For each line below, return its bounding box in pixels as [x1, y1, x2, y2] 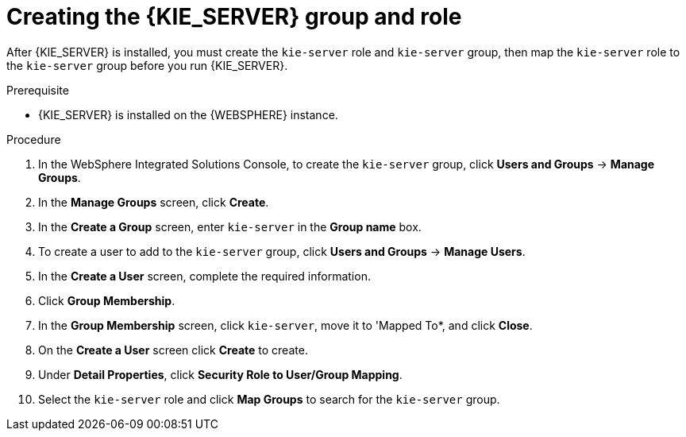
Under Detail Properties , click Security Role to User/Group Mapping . [38, 367, 403, 381]
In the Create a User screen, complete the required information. [38, 269, 371, 283]
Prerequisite [6, 83, 69, 97]
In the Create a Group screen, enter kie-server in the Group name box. [38, 219, 422, 234]
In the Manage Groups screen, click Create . [38, 195, 269, 209]
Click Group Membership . [38, 293, 175, 307]
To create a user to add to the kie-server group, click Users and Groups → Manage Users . [38, 244, 526, 258]
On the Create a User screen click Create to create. [38, 342, 308, 357]
